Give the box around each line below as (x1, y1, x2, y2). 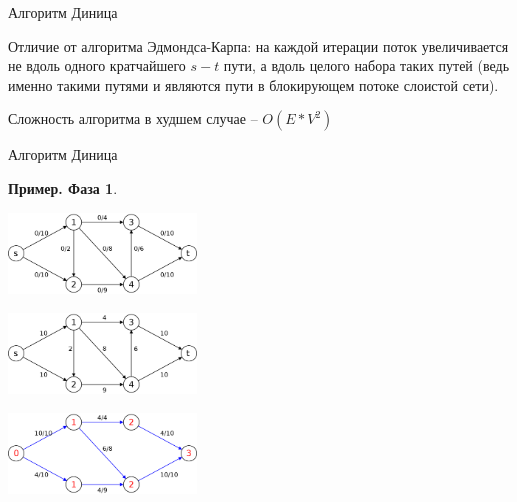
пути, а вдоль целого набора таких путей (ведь (223, 55, 510, 76)
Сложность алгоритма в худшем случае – (8, 108, 258, 129)
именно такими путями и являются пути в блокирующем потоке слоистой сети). (8, 74, 499, 95)
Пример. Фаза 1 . (8, 177, 118, 198)
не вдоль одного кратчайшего (8, 55, 186, 76)
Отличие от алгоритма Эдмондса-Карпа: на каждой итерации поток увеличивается (8, 35, 509, 56)
